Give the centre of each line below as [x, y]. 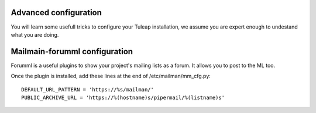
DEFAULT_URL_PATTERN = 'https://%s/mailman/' [88, 89]
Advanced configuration [56, 13]
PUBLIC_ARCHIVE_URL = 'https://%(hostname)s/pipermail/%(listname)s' [123, 97]
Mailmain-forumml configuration [72, 52]
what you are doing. [35, 34]
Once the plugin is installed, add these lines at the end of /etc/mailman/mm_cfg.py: [111, 76]
